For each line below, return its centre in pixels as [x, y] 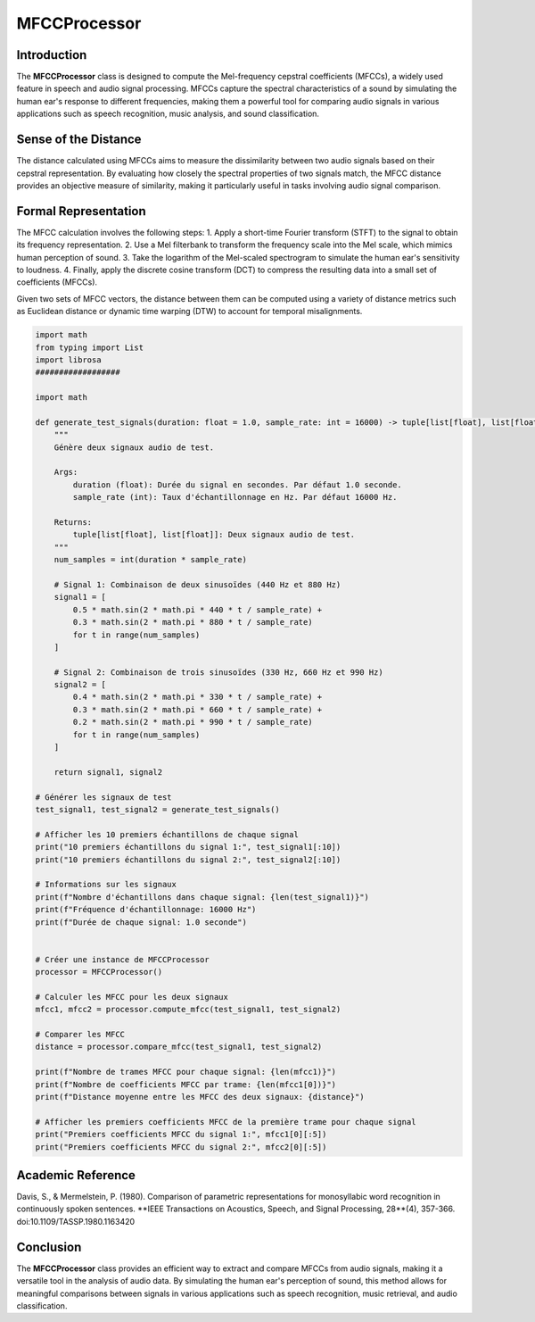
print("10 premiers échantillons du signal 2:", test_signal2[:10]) [188, 860]
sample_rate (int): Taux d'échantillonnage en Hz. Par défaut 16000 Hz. [235, 497]
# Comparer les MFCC [80, 1035]
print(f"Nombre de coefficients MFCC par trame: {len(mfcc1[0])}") [186, 1084]
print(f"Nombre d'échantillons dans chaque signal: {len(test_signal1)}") [202, 897]
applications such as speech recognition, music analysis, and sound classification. [168, 114]
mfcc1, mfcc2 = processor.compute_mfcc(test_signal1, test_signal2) [188, 1010]
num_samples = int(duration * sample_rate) [150, 560]
